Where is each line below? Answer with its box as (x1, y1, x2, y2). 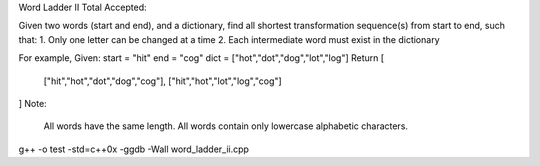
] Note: (18, 97, 47, 109)
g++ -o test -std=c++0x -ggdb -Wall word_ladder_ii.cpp (18, 143, 250, 155)
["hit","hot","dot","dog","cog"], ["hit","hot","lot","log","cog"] (43, 75, 282, 87)
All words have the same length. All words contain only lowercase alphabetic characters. (43, 120, 409, 132)
